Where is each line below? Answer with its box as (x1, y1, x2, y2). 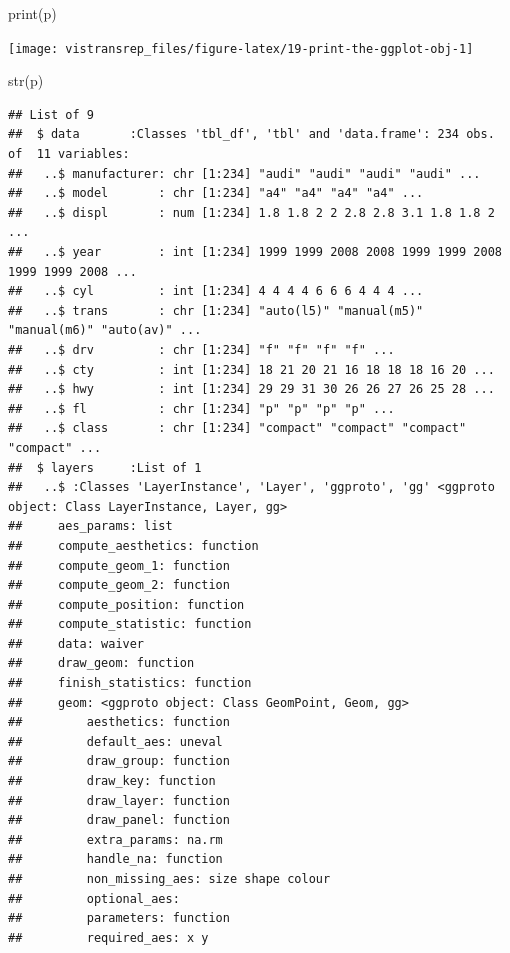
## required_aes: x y (8, 930, 209, 945)
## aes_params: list (8, 519, 173, 534)
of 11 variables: (8, 147, 130, 162)
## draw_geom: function (8, 656, 195, 671)
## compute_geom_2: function (8, 578, 230, 593)
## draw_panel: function (8, 813, 230, 828)
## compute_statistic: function (8, 617, 252, 632)
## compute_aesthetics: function (8, 538, 259, 553)
